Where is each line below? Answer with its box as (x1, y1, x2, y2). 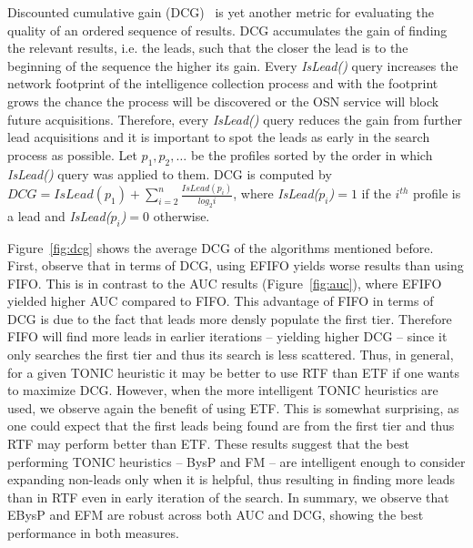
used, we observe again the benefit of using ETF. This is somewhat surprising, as (7, 398, 459, 417)
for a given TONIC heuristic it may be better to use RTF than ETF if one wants (7, 362, 459, 381)
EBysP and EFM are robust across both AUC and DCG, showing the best (7, 505, 424, 524)
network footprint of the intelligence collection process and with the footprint (7, 74, 438, 93)
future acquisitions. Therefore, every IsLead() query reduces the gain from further (7, 109, 463, 128)
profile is (413, 184, 461, 203)
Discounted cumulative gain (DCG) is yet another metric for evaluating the (7, 3, 434, 21)
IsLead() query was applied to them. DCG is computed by (7, 164, 332, 183)
